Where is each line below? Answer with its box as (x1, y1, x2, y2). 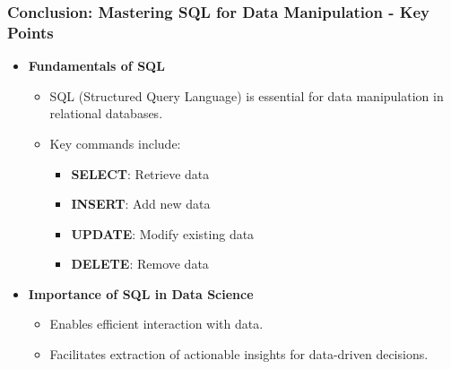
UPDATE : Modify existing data (71, 224, 255, 243)
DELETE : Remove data (71, 254, 209, 273)
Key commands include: (49, 133, 181, 152)
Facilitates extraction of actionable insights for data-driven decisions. (49, 345, 429, 364)
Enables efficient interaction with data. (49, 314, 264, 333)
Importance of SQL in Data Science (28, 284, 254, 303)
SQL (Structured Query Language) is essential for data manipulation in (49, 86, 444, 105)
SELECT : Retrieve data (71, 164, 210, 183)
